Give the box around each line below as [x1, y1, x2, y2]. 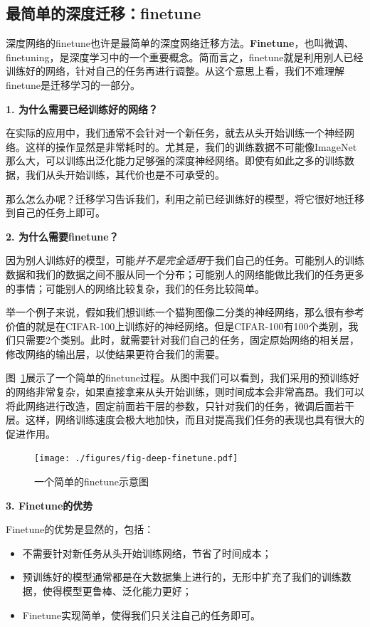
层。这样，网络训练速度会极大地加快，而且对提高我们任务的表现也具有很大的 [6, 412, 364, 427]
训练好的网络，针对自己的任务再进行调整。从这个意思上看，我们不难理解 [6, 63, 344, 78]
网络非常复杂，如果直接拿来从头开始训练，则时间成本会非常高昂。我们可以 [15, 384, 364, 399]
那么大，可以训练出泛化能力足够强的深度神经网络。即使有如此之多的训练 [6, 153, 344, 168]
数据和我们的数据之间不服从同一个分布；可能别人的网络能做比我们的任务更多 [6, 266, 364, 281]
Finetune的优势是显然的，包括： [6, 522, 154, 537]
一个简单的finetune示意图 [34, 474, 149, 489]
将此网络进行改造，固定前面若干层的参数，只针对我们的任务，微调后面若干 [6, 398, 354, 413]
